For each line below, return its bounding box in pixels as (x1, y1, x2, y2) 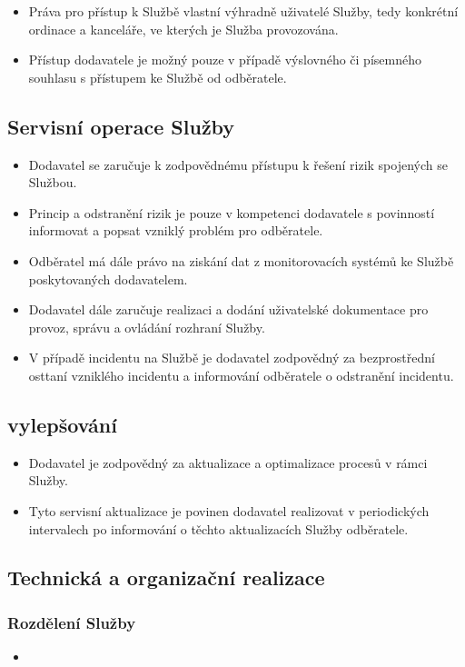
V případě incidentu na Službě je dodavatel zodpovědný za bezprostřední (28, 348, 435, 367)
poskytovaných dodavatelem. (28, 269, 188, 288)
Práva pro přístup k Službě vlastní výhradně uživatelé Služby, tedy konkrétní (28, 2, 459, 20)
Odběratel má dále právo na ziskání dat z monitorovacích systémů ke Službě (28, 251, 454, 270)
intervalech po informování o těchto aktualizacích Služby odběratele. (28, 519, 409, 538)
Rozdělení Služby (7, 611, 136, 633)
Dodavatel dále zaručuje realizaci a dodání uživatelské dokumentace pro (28, 300, 429, 319)
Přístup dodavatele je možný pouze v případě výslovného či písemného (28, 50, 421, 69)
